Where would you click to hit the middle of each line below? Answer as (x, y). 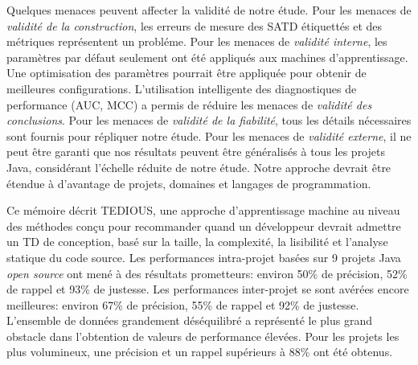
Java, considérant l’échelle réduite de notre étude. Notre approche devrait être (199, 167)
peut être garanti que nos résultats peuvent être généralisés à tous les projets (196, 152)
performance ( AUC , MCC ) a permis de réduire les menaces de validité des (189, 104)
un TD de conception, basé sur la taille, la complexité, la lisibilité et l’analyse (197, 242)
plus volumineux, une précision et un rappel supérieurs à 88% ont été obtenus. (200, 352)
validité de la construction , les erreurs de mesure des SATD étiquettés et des (195, 25)
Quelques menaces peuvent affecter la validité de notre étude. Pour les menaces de (209, 10)
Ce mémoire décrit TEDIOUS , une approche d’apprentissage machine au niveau (203, 210)
